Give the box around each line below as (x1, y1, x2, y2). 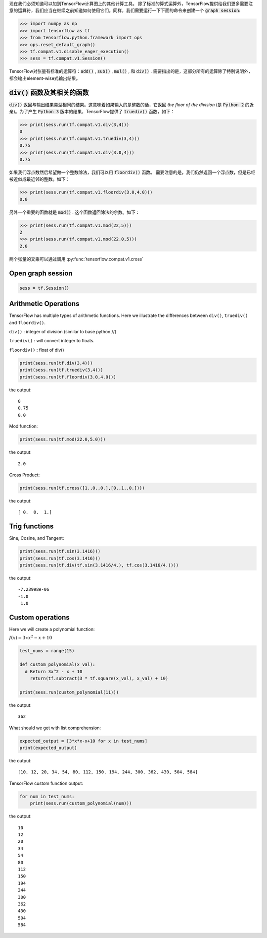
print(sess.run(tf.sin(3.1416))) (19, 549, 101, 554)
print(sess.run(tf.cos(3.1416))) (19, 556, 101, 561)
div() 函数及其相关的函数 (9, 88, 89, 97)
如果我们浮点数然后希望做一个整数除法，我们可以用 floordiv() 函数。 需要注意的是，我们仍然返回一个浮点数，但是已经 (9, 169, 256, 175)
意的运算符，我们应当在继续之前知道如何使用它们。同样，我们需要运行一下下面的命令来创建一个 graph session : (9, 7, 241, 13)
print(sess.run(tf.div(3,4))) (19, 360, 93, 366)
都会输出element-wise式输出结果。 (9, 75, 81, 81)
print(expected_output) (19, 745, 78, 751)
